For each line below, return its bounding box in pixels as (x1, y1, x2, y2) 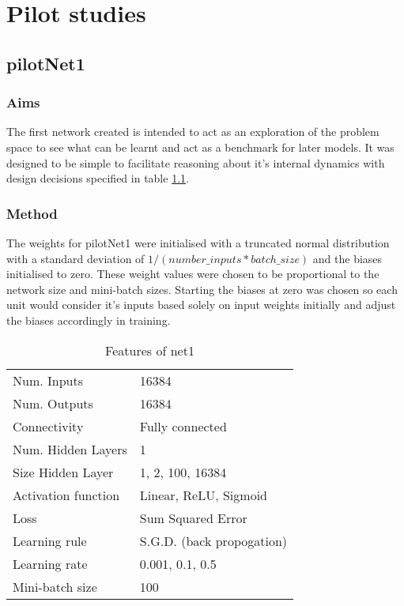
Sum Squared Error (139, 508, 247, 527)
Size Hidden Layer (13, 462, 114, 481)
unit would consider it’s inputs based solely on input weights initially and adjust (6, 296, 396, 313)
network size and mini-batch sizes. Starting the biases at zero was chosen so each (6, 280, 398, 297)
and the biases (312, 250, 383, 266)
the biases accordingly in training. (6, 311, 171, 328)
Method (6, 203, 58, 223)
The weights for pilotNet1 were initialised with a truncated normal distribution (6, 234, 390, 250)
